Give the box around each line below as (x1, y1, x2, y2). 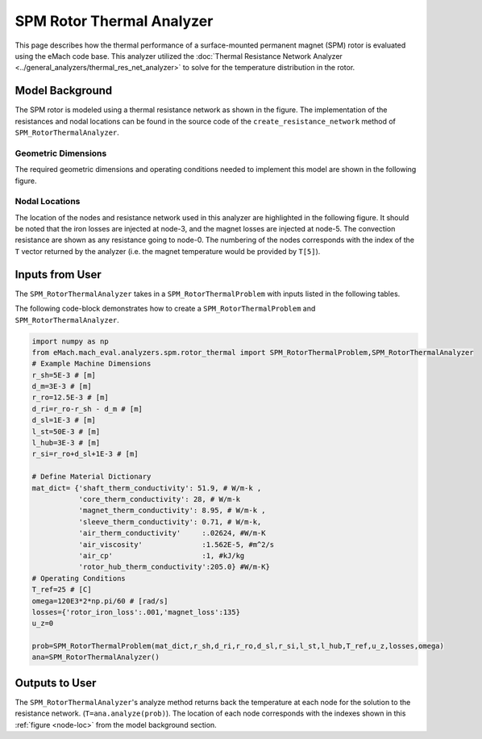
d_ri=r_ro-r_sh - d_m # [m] (31, 404, 143, 413)
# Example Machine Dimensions (31, 359, 152, 369)
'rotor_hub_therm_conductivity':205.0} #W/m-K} (78, 562, 270, 572)
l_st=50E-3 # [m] (31, 427, 101, 436)
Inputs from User (15, 267, 102, 282)
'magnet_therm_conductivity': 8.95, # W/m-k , (78, 506, 266, 516)
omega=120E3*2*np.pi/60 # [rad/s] (31, 596, 168, 605)
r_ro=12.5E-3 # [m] (31, 393, 109, 403)
